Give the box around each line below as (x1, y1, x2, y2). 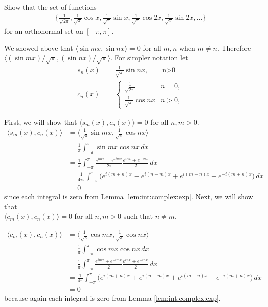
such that (123, 211, 153, 221)
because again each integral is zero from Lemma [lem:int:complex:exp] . (4, 292, 221, 303)
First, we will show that (4, 116, 77, 127)
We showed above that (4, 42, 73, 53)
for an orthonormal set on (4, 26, 83, 36)
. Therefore (217, 42, 251, 53)
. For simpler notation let (110, 52, 188, 63)
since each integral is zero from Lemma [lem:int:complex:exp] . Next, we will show (4, 191, 253, 202)
